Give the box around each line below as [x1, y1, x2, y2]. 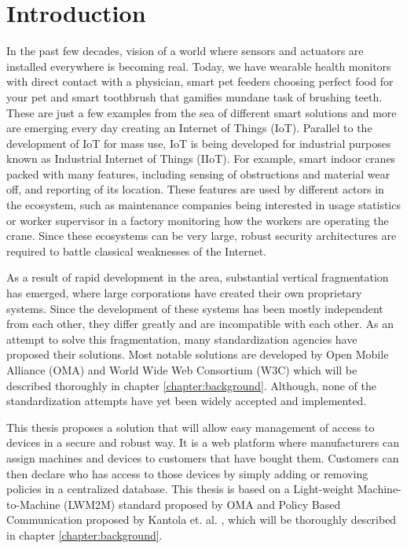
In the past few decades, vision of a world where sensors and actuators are [6, 42, 364, 59]
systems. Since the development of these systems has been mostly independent [6, 300, 383, 316]
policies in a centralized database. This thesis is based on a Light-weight [6, 481, 354, 497]
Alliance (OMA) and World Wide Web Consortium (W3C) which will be [6, 362, 357, 378]
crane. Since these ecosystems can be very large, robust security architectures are [6, 227, 397, 244]
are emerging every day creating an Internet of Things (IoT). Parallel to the [6, 120, 372, 136]
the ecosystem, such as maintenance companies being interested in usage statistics [6, 197, 401, 213]
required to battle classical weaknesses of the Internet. [6, 242, 267, 259]
